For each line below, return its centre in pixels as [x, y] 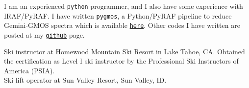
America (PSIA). [29, 70]
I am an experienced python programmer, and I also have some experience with [124, 6]
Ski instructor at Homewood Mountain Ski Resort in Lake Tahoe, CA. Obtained [124, 51]
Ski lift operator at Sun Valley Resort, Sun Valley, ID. [85, 80]
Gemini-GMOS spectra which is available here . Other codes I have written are [122, 25]
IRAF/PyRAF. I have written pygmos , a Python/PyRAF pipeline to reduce [118, 15]
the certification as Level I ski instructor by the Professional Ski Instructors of [121, 61]
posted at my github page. [44, 34]
